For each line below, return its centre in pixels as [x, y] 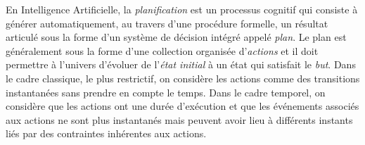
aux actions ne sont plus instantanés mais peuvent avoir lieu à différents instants [179, 119]
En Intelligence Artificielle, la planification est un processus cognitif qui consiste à [182, 9]
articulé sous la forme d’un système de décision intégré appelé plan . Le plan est [176, 37]
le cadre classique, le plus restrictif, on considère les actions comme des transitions [183, 78]
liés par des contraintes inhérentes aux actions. [106, 133]
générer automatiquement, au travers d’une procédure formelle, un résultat [167, 23]
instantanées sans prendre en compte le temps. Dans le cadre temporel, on [166, 92]
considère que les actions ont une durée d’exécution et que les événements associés [182, 106]
